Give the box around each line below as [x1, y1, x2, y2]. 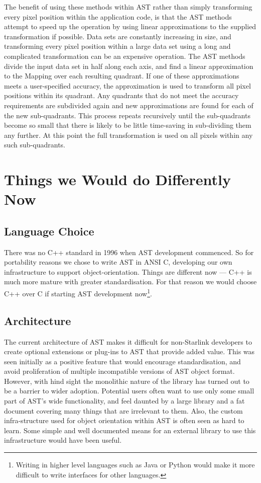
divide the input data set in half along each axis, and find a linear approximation [4, 60, 253, 71]
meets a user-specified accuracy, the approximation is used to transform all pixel [4, 80, 251, 91]
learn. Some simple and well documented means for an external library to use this [4, 425, 256, 435]
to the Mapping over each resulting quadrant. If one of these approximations [4, 70, 239, 81]
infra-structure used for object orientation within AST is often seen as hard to [4, 415, 244, 426]
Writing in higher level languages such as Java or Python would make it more [16, 459, 255, 470]
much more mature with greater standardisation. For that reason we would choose [4, 276, 257, 287]
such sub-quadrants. [4, 139, 66, 150]
